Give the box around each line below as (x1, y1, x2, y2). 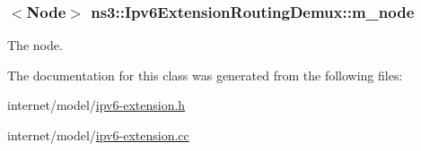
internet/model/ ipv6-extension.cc (7, 126, 189, 144)
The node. (7, 36, 63, 55)
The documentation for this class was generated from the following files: (7, 65, 403, 84)
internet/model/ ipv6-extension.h (7, 96, 186, 114)
